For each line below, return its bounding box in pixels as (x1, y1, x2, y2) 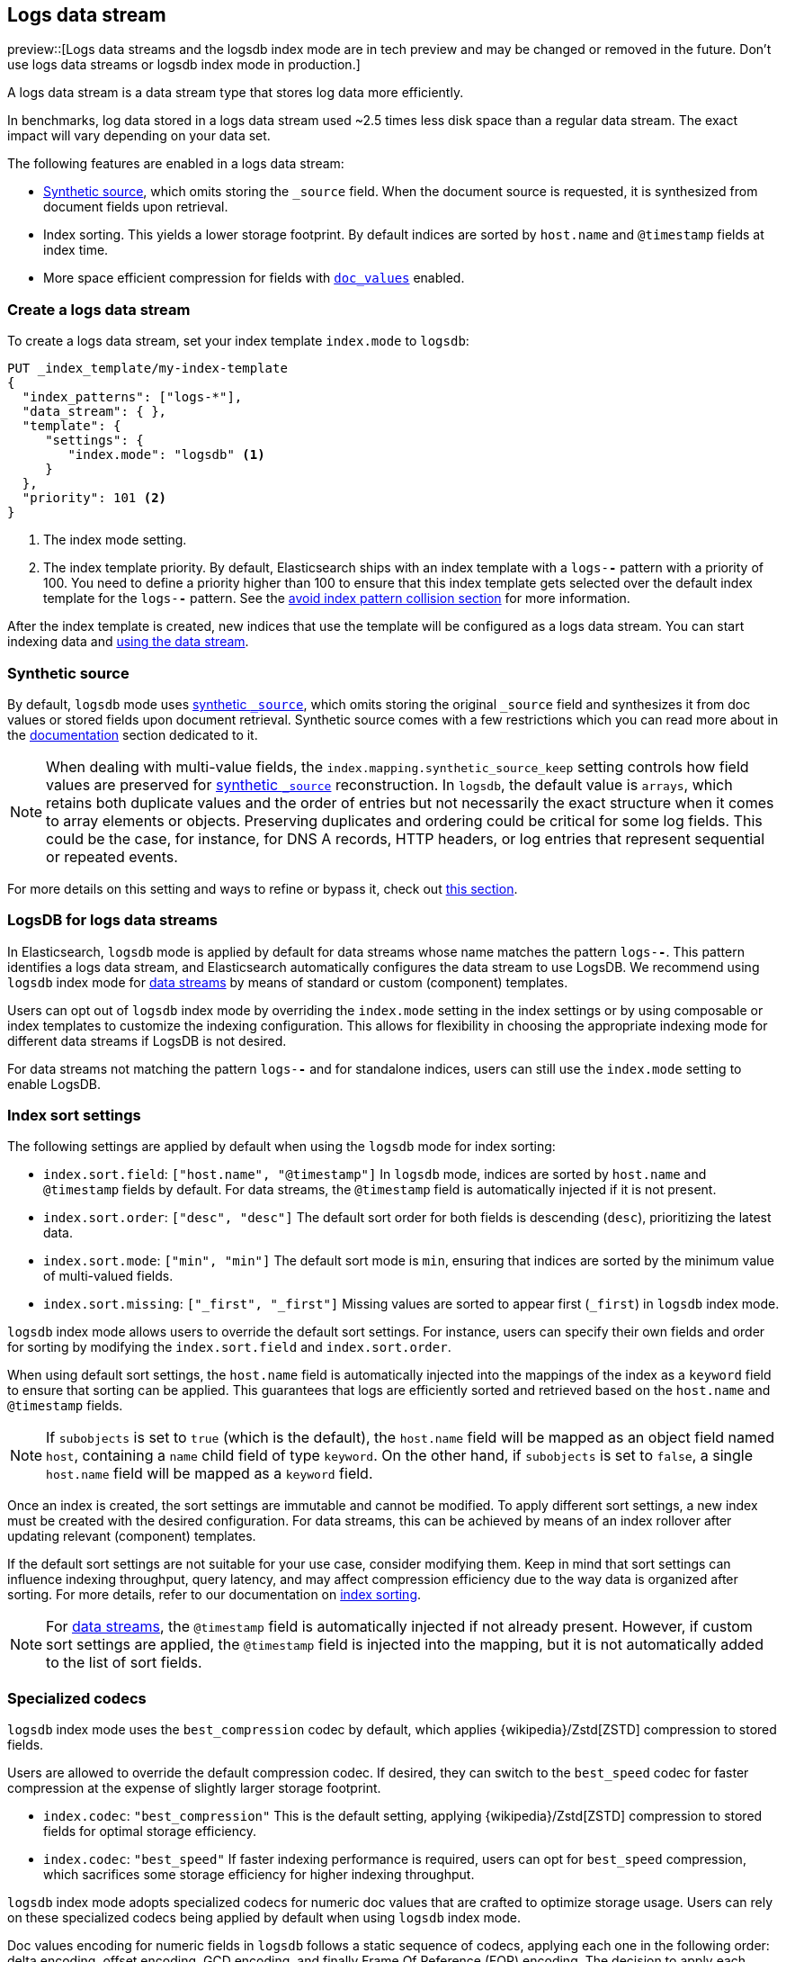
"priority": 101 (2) (22, 490, 167, 506)
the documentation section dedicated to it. (7, 726, 258, 742)
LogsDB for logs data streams (7, 911, 219, 930)
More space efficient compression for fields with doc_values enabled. (43, 270, 465, 286)
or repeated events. (46, 847, 178, 866)
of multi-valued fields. (43, 1268, 174, 1284)
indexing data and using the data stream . (7, 634, 249, 650)
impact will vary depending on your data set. (7, 128, 271, 144)
